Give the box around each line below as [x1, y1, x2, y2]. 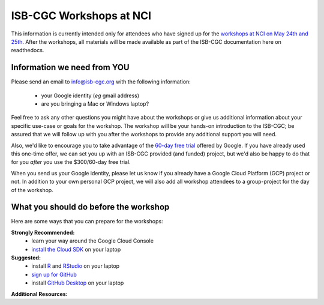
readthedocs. [11, 47, 44, 54]
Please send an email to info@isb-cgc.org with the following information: [11, 78, 191, 85]
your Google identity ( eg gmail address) [41, 92, 140, 99]
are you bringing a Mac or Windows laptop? [41, 100, 149, 107]
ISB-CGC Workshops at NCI [11, 9, 152, 22]
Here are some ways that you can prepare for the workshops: [11, 218, 163, 225]
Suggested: [11, 254, 41, 261]
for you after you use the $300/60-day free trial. [11, 159, 131, 166]
